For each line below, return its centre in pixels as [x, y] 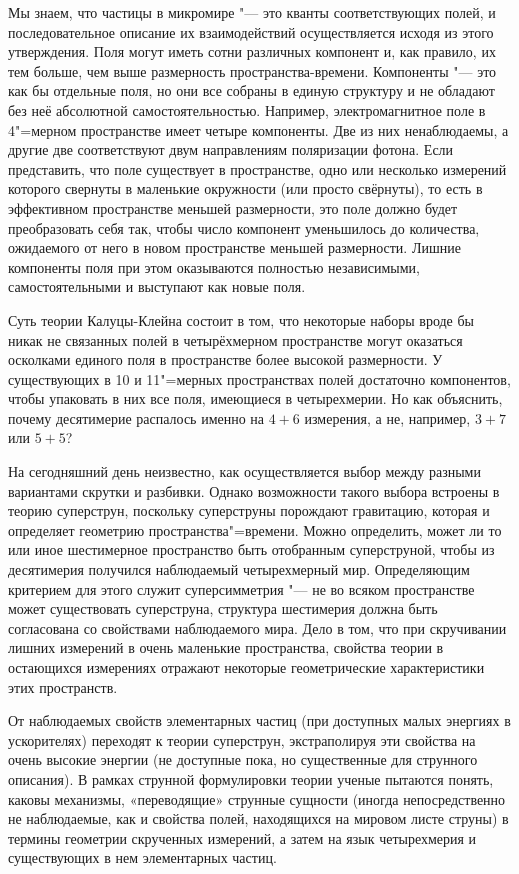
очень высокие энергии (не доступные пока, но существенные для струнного [243, 759]
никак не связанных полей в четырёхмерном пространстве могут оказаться [235, 339]
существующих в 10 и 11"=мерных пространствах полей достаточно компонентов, [259, 378]
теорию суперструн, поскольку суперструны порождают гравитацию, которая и [249, 510]
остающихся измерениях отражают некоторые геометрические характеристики [246, 667]
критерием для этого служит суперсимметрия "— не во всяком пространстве [241, 588]
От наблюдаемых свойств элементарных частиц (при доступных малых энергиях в [259, 720]
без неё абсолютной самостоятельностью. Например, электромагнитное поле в [247, 109]
